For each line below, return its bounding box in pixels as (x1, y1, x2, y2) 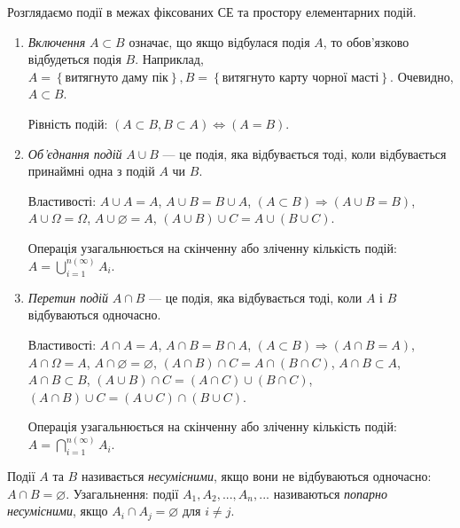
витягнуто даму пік (65, 71, 168, 84)
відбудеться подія (27, 50, 121, 68)
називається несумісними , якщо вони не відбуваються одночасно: (81, 467, 432, 485)
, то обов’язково (323, 32, 409, 51)
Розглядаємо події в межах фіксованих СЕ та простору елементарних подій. (7, 3, 417, 20)
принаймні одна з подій (27, 162, 155, 180)
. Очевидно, (390, 67, 454, 85)
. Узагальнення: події (66, 484, 179, 502)
